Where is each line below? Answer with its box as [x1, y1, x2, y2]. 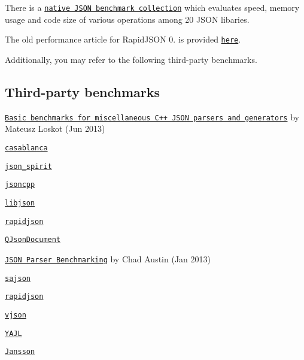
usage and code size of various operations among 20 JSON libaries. [5, 13, 250, 25]
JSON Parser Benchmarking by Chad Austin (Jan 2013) [5, 252, 211, 265]
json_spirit [5, 162, 52, 171]
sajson [5, 274, 31, 283]
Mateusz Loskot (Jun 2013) [5, 122, 105, 135]
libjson [5, 198, 35, 207]
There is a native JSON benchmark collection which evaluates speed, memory [5, 1, 300, 13]
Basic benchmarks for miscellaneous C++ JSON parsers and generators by [5, 110, 299, 123]
